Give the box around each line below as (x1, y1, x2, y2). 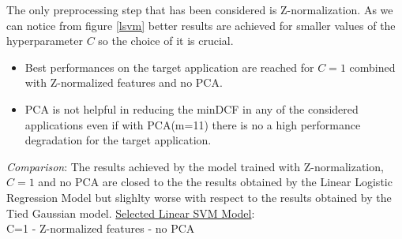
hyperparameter (6, 32, 83, 49)
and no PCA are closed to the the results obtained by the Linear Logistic (38, 174, 393, 190)
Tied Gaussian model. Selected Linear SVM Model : (6, 204, 255, 221)
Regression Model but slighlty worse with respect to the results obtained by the (6, 189, 392, 205)
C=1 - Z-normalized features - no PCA (6, 220, 195, 237)
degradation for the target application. (24, 132, 212, 148)
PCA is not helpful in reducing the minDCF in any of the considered (24, 100, 359, 117)
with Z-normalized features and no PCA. (24, 74, 223, 91)
